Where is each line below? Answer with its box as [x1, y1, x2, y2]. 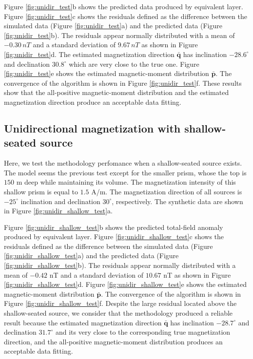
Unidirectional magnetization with [4, 120, 181, 135]
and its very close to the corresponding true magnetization [55, 327, 231, 337]
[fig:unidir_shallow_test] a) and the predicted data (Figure [4, 250, 179, 261]
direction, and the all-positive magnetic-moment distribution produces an [4, 336, 223, 346]
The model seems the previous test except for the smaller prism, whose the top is [4, 167, 247, 177]
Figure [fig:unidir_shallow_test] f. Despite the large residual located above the [4, 298, 237, 308]
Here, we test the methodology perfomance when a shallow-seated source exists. [4, 158, 242, 168]
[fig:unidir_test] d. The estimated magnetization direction [4, 49, 175, 59]
